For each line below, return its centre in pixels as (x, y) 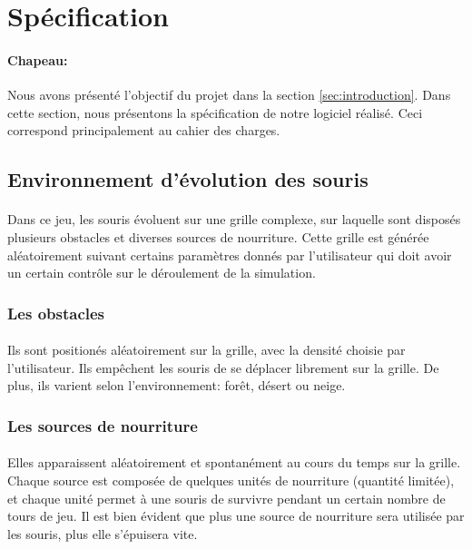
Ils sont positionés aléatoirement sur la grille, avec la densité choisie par (206, 350)
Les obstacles (56, 313)
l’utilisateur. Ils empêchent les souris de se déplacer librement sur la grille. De (223, 367)
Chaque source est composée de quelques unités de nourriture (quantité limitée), (231, 480)
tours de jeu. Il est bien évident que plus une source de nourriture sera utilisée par (236, 516)
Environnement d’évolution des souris (188, 179)
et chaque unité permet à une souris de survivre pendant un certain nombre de (226, 498)
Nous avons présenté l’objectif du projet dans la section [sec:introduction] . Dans (229, 95)
